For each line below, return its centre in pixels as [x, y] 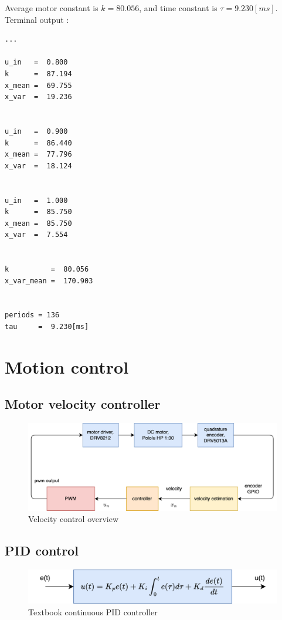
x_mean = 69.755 [38, 85]
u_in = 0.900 [36, 131]
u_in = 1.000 [36, 200]
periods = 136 [32, 315]
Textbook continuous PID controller [93, 612]
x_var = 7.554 [36, 235]
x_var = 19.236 [38, 97]
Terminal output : [37, 19]
